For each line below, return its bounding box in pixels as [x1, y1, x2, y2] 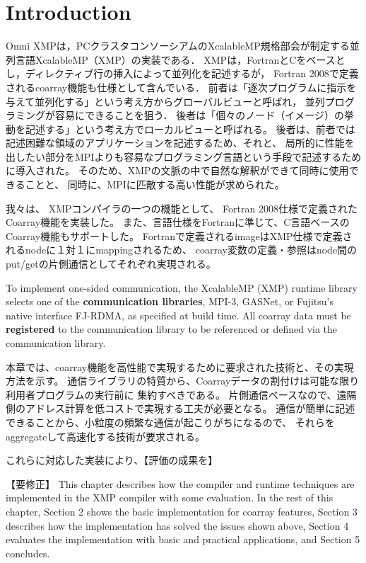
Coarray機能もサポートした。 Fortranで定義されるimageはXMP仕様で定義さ [6, 228, 353, 243]
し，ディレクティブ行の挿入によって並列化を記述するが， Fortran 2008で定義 [6, 66, 359, 81]
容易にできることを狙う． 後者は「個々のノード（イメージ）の [54, 108, 344, 123]
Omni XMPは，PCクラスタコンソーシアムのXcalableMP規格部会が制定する [6, 38, 350, 53]
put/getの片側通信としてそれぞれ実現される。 [6, 256, 216, 271]
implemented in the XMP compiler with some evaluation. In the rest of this [6, 490, 333, 505]
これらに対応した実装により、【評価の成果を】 [6, 453, 218, 467]
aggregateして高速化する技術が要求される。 [6, 428, 205, 443]
